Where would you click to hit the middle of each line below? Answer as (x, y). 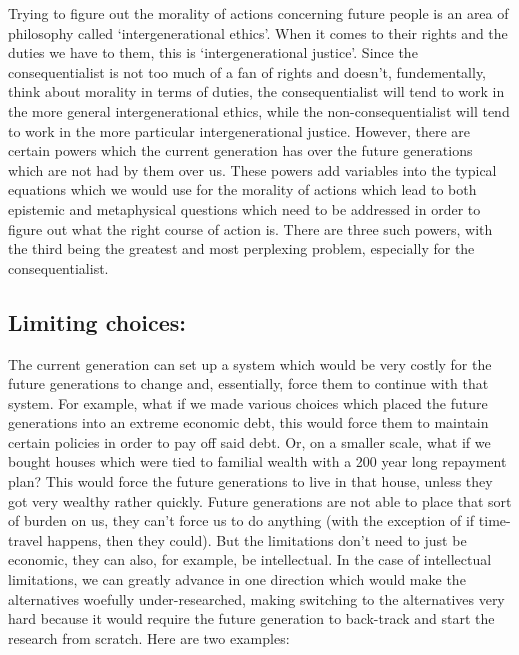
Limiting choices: (97, 321)
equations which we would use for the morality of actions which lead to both (242, 189)
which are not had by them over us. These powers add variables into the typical (252, 169)
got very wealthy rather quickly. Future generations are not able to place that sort (260, 500)
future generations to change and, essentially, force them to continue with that (248, 383)
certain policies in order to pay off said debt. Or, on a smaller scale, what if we (249, 441)
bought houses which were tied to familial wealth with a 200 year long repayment (257, 461)
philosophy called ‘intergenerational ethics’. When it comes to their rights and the (258, 32)
